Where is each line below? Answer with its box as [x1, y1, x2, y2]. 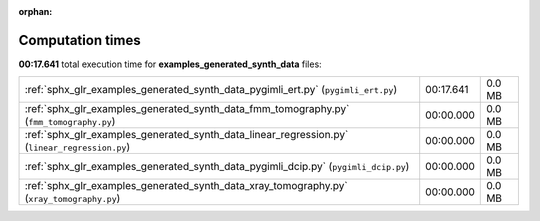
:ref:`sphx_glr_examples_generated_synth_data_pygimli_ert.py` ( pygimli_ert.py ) [24, 83, 398, 97]
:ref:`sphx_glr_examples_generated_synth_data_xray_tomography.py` [24, 179, 349, 193]
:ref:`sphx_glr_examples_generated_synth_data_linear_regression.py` [24, 128, 349, 142]
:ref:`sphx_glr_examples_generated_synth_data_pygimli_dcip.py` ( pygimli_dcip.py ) [24, 160, 410, 174]
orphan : [18, 6, 53, 17]
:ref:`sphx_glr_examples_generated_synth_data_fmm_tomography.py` [24, 102, 350, 116]
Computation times [18, 31, 141, 49]
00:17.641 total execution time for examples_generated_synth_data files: [18, 58, 322, 70]
